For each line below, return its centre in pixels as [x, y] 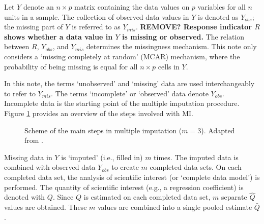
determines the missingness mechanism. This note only [171, 46]
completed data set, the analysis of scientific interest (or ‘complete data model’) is [132, 177]
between [17, 46]
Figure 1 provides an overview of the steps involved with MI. [99, 113]
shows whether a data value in [58, 36]
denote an [38, 7]
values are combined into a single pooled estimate [175, 207]
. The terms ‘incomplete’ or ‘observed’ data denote [130, 93]
